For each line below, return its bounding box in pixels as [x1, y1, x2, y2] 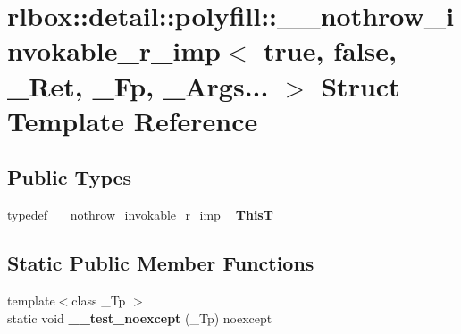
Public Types [7, 163, 132, 191]
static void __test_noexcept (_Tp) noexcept [7, 308, 272, 327]
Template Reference [7, 102, 258, 138]
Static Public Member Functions [7, 249, 314, 277]
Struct [321, 67, 400, 104]
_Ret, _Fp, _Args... [7, 67, 269, 104]
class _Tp [71, 290, 126, 309]
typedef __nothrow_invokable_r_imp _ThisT [7, 205, 273, 224]
